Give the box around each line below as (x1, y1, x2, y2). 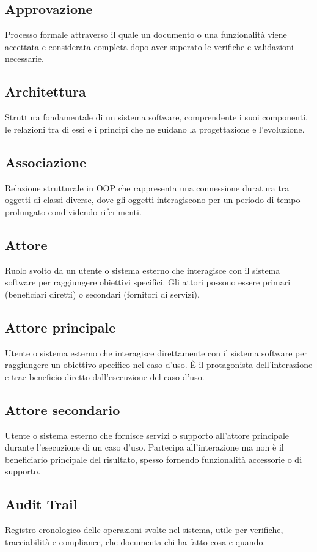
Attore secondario (5, 400, 120, 419)
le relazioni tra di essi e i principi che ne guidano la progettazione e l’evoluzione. (5, 122, 305, 135)
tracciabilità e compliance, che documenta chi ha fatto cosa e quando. (5, 535, 266, 548)
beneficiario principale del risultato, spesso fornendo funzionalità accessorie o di (5, 452, 302, 465)
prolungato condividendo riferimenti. (5, 205, 142, 218)
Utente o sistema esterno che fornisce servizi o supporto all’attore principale (5, 429, 289, 441)
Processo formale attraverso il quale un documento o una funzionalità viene (5, 28, 287, 41)
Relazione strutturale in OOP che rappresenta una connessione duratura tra (5, 181, 290, 194)
